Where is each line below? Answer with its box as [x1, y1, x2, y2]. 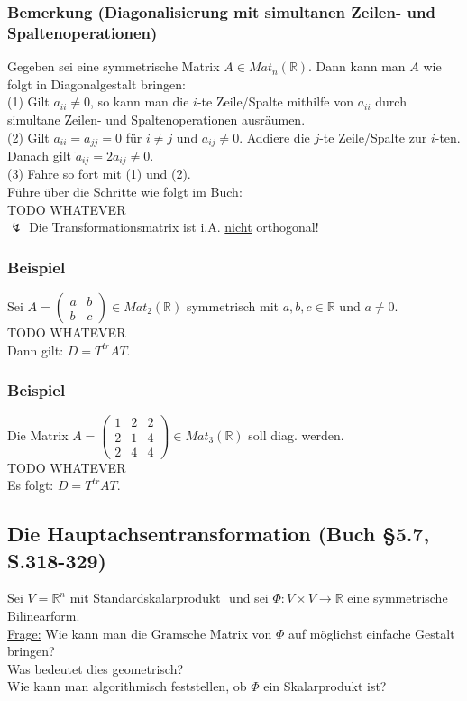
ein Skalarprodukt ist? [263, 677, 387, 696]
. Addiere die [239, 127, 310, 146]
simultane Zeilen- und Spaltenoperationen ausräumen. [7, 109, 306, 128]
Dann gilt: [7, 340, 64, 359]
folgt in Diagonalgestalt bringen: [7, 74, 186, 93]
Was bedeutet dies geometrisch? [7, 659, 184, 678]
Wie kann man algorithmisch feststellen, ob [7, 677, 247, 696]
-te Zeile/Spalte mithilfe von [197, 92, 353, 111]
